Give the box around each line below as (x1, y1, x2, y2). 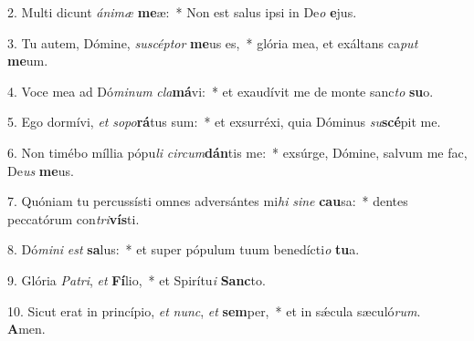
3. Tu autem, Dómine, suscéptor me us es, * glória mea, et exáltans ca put (7, 33, 418, 52)
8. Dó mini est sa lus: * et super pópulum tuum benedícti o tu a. (7, 240, 360, 259)
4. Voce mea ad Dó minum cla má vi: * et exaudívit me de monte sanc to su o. (7, 81, 434, 100)
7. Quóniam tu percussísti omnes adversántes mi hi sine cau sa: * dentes (7, 191, 408, 211)
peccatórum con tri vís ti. (7, 209, 140, 228)
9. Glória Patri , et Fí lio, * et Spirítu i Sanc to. (7, 270, 266, 289)
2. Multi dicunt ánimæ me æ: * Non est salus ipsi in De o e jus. (7, 3, 357, 21)
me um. (7, 51, 48, 70)
